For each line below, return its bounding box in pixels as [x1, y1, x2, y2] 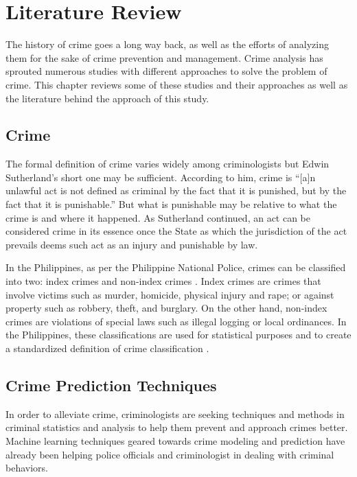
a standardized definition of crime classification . [5, 341, 209, 356]
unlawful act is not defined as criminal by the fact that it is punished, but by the [5, 183, 347, 198]
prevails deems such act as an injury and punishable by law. [5, 237, 258, 251]
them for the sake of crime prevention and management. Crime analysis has [5, 50, 323, 65]
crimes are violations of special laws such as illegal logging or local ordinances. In [5, 314, 347, 328]
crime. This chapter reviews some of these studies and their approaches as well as [5, 77, 348, 91]
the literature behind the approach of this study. [5, 91, 209, 105]
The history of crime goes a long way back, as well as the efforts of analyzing [5, 37, 329, 51]
